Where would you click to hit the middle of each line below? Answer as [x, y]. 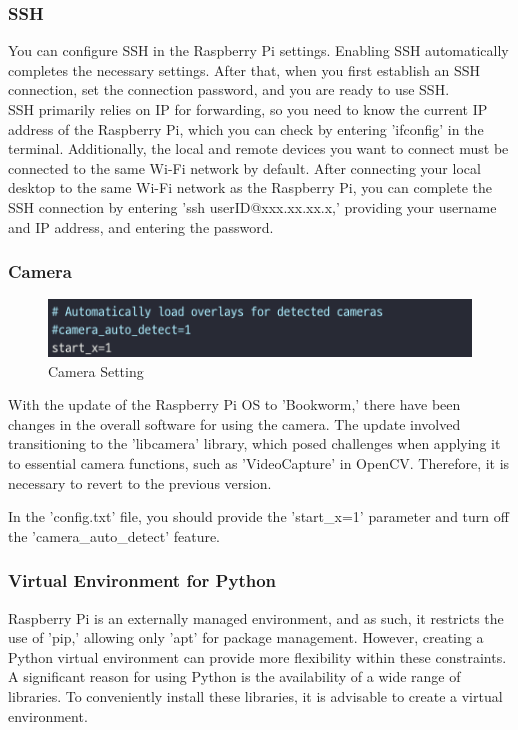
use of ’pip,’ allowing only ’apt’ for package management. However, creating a [246, 637]
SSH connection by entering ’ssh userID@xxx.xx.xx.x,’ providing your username [252, 206]
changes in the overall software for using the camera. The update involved [234, 423]
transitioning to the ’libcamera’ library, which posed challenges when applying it [254, 443]
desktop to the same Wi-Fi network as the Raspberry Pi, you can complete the [250, 187]
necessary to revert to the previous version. [140, 482]
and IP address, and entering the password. [141, 226]
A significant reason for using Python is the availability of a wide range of [234, 676]
